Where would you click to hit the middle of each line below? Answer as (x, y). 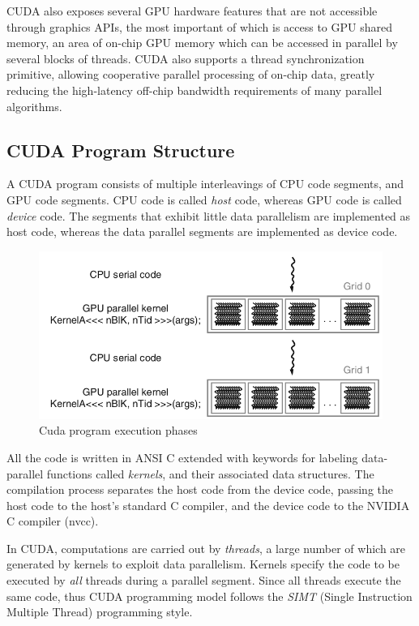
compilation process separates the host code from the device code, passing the (200, 489)
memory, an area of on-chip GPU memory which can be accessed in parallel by (202, 43)
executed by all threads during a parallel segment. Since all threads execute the (204, 580)
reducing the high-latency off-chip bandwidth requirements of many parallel (195, 90)
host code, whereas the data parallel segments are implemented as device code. (202, 232)
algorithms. (34, 106)
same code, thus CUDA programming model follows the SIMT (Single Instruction (209, 596)
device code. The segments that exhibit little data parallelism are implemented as (209, 215)
